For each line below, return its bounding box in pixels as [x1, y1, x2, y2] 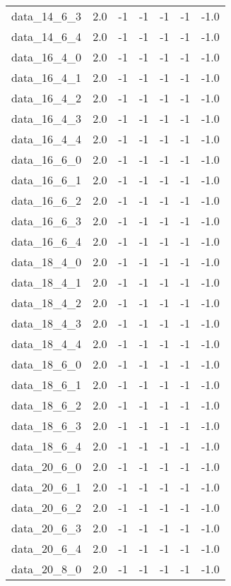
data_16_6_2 [11, 192, 82, 208]
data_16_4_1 [11, 69, 82, 85]
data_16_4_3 [11, 110, 82, 126]
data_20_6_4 [11, 540, 82, 556]
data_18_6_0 [11, 356, 82, 372]
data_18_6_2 [11, 397, 82, 413]
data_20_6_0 [11, 458, 82, 474]
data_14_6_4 [11, 28, 82, 44]
